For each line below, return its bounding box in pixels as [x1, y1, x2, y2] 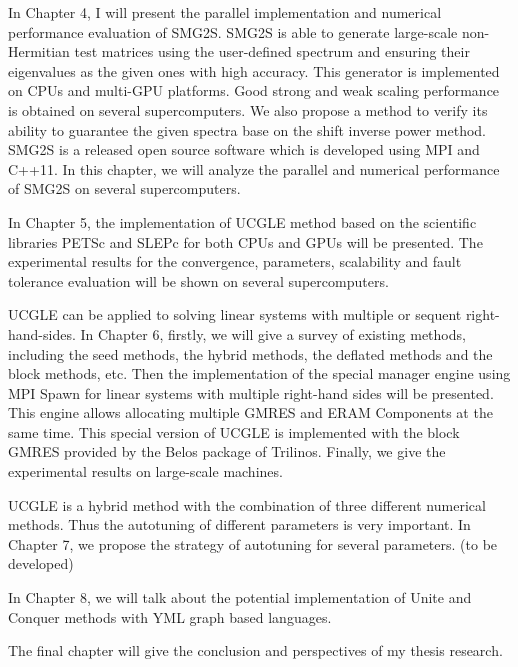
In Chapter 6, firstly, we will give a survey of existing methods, [80, 323, 466, 344]
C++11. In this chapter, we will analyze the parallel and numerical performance [8, 158, 500, 179]
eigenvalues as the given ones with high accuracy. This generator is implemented [8, 60, 500, 81]
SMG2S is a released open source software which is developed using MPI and [8, 139, 480, 160]
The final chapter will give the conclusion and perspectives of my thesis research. [8, 640, 503, 661]
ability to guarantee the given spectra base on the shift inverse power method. [8, 119, 487, 140]
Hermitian [8, 41, 70, 62]
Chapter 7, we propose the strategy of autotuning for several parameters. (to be [8, 533, 498, 554]
